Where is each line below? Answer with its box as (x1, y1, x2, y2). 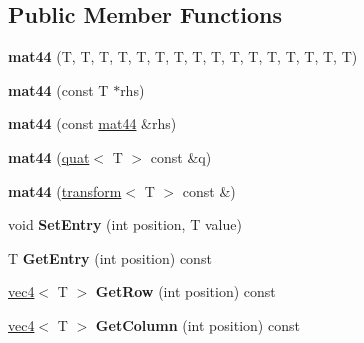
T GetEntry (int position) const (8, 247, 212, 268)
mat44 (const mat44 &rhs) (8, 113, 177, 134)
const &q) (150, 146, 212, 167)
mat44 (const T (8, 79, 109, 100)
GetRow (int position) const (95, 281, 276, 302)
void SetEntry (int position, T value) (8, 214, 242, 235)
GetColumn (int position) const (95, 314, 300, 335)
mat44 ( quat (8, 146, 90, 167)
